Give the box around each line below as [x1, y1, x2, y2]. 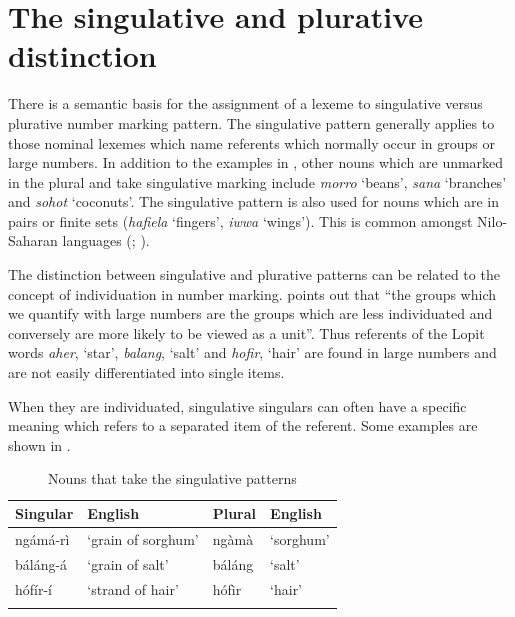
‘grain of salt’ [87, 553, 169, 574]
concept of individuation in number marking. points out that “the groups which [8, 283, 497, 304]
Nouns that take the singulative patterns [47, 468, 297, 489]
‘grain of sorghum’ [87, 528, 199, 549]
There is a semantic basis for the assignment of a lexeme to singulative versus [8, 93, 483, 114]
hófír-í [15, 578, 53, 599]
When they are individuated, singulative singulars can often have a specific [8, 395, 467, 416]
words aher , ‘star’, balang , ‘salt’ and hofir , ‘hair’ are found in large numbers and [8, 342, 497, 363]
